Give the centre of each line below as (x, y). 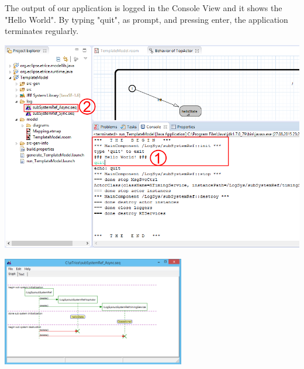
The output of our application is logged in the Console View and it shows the (144, 8)
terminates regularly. (42, 31)
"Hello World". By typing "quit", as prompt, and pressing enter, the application (146, 19)
